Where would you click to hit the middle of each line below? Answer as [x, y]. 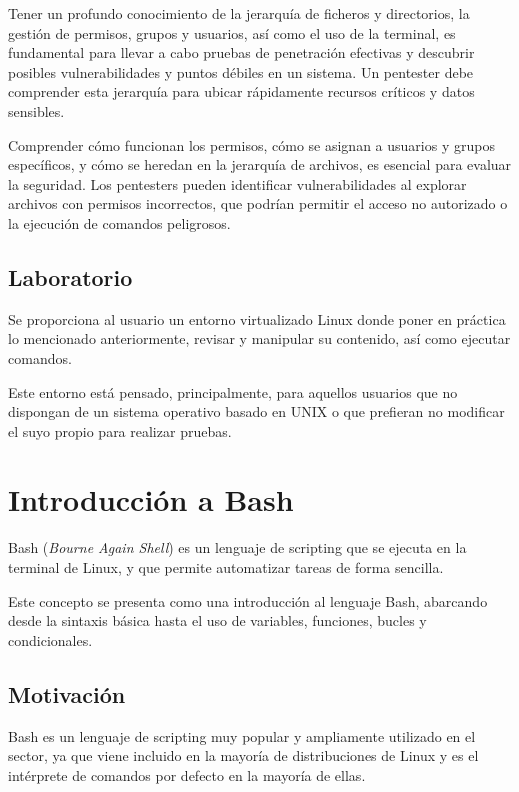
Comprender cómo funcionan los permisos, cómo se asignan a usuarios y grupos [251, 144]
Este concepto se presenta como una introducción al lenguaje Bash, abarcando [248, 600]
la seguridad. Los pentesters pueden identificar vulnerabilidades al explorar [237, 183]
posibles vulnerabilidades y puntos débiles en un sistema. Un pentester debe [241, 71]
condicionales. [50, 639]
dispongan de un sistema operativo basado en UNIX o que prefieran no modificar [256, 411]
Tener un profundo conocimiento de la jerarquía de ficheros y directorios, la [239, 13]
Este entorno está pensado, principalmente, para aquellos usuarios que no [233, 391]
